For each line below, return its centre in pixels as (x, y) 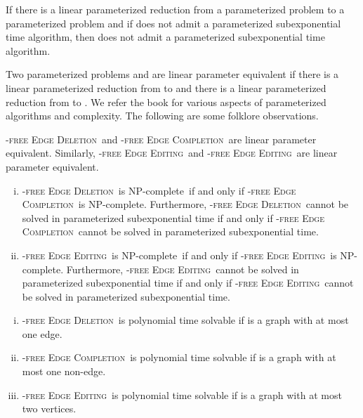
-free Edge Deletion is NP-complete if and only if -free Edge (159, 190)
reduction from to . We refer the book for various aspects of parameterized (166, 102)
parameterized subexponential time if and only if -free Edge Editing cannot (188, 283)
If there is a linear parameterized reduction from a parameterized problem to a (175, 9)
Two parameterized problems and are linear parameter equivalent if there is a (172, 74)
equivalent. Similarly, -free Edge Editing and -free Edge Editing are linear (172, 153)
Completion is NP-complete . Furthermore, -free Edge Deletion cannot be (185, 204)
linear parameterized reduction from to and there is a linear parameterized (166, 87)
